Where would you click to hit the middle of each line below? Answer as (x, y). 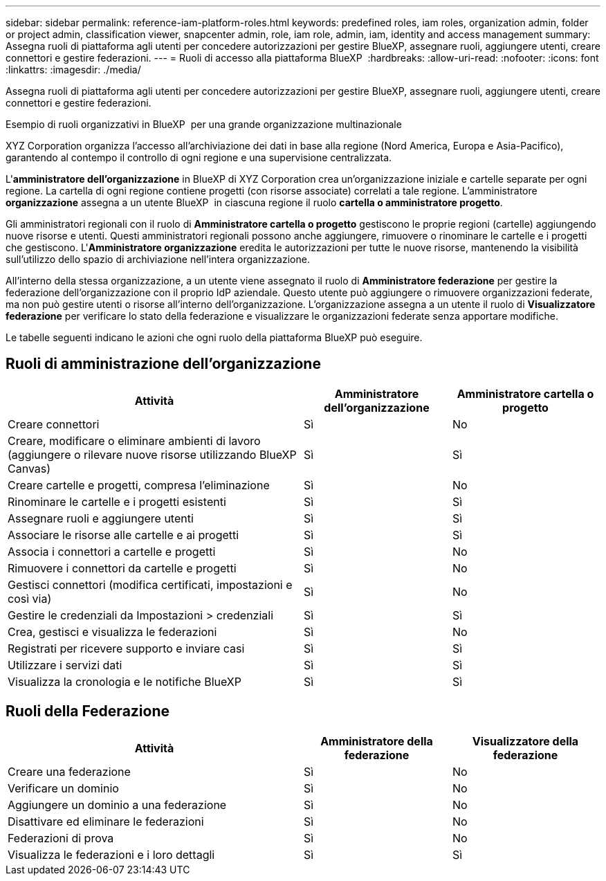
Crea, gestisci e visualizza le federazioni (112, 632)
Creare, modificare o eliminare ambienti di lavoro (134, 441)
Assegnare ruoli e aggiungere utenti (101, 518)
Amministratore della (377, 741)
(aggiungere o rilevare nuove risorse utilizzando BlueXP (152, 454)
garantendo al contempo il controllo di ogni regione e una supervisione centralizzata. (199, 157)
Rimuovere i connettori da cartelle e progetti (122, 568)
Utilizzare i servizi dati (65, 665)
